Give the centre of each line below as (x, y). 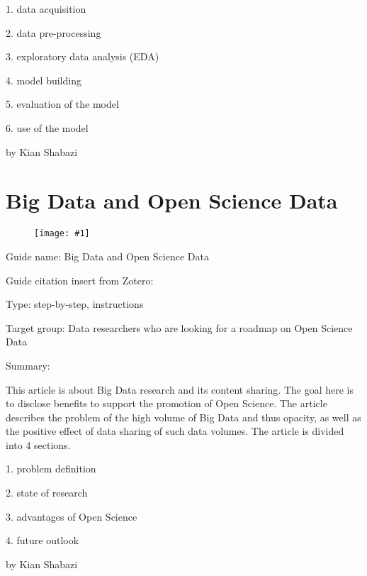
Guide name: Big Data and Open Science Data (107, 256)
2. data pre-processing (53, 32)
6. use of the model (47, 127)
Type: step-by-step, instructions (75, 304)
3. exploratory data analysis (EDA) (83, 56)
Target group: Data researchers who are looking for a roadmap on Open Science (179, 327)
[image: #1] (62, 234)
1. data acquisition (46, 9)
